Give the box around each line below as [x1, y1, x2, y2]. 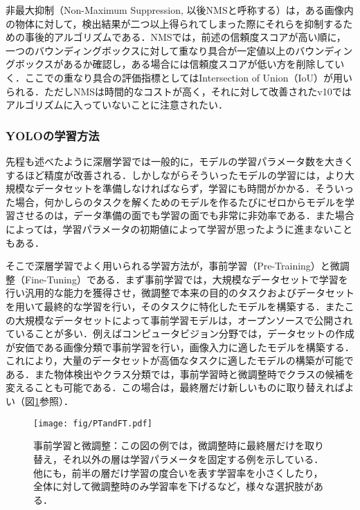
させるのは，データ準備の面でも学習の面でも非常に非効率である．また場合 [15, 208, 354, 223]
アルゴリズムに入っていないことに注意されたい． [6, 97, 228, 112]
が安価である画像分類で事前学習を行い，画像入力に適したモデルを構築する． [6, 339, 354, 354]
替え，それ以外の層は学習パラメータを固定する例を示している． [33, 451, 324, 466]
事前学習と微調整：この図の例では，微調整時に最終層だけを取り [33, 438, 324, 453]
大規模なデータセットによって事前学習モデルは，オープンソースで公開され [15, 312, 353, 327]
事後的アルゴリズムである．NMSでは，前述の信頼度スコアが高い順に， [24, 30, 346, 44]
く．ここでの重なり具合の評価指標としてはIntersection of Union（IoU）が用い [6, 70, 353, 84]
